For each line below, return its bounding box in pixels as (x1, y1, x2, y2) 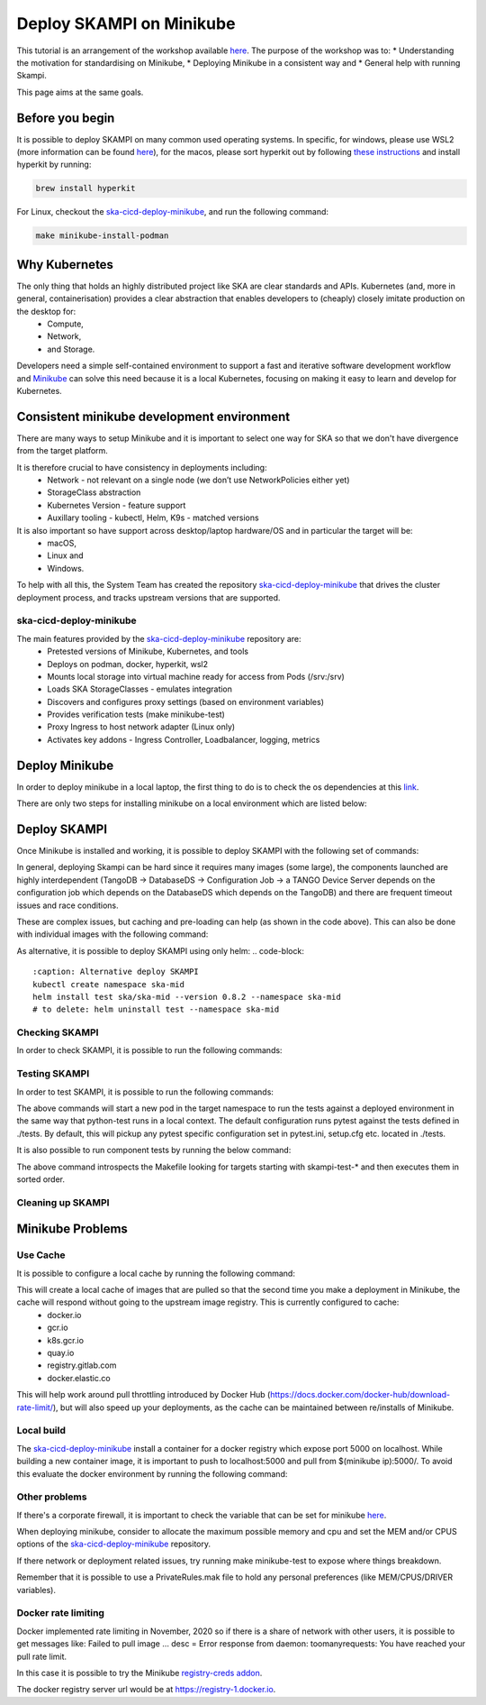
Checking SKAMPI (16, 1026, 99, 1039)
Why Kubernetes (16, 257, 114, 272)
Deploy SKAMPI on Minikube (16, 14, 236, 33)
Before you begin (16, 110, 115, 125)
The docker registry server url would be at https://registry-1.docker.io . (16, 1684, 276, 1695)
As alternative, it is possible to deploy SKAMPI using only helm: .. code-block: (16, 945, 305, 956)
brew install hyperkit (35, 183, 136, 194)
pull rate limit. (16, 1651, 67, 1662)
